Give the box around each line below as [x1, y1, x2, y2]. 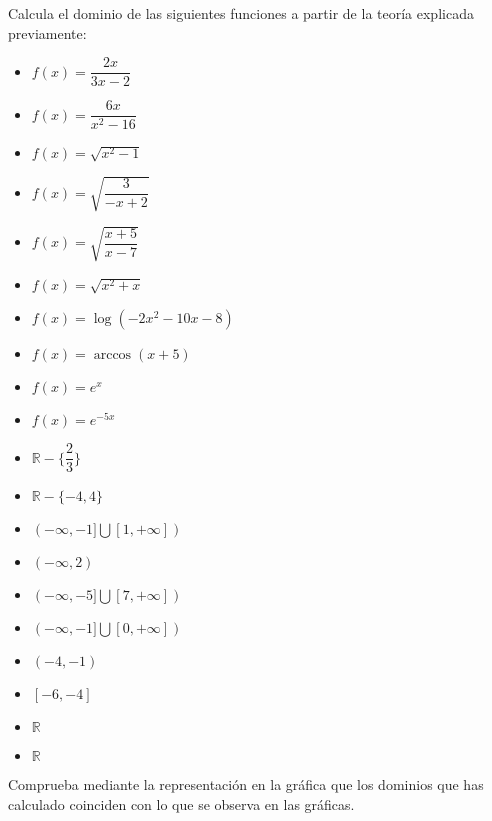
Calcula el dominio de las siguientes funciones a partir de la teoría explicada [8, 3, 474, 23]
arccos [93, 348, 132, 363]
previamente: [8, 22, 87, 43]
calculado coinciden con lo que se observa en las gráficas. [8, 794, 355, 815]
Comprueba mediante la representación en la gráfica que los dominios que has [8, 774, 484, 795]
